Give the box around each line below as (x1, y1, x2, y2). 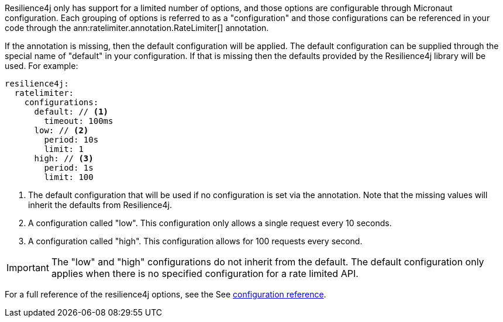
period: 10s (44, 135, 99, 144)
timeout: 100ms (44, 116, 113, 126)
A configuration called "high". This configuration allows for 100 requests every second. (28, 236, 363, 246)
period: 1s (44, 163, 94, 172)
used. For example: (5, 61, 78, 71)
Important (6, 262, 49, 273)
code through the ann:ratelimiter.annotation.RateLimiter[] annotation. (5, 23, 269, 33)
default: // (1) (34, 107, 109, 116)
